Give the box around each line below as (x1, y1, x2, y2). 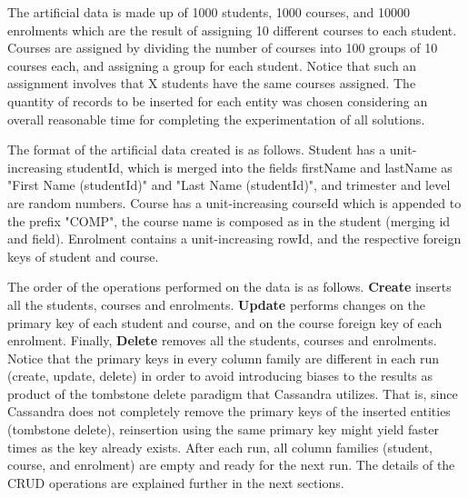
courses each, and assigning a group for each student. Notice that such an (7, 55, 417, 75)
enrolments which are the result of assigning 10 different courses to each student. (7, 20, 457, 39)
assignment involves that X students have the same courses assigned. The (7, 74, 416, 93)
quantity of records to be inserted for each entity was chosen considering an (7, 91, 428, 110)
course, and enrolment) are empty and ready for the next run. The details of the (7, 455, 455, 474)
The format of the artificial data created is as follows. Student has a (7, 140, 386, 159)
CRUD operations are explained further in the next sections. (7, 473, 344, 492)
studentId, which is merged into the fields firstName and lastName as (66, 157, 453, 176)
